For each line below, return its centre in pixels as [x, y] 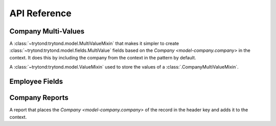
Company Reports [39, 98]
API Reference [40, 13]
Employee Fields [36, 82]
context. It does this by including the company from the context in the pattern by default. [103, 57]
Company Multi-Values [47, 31]
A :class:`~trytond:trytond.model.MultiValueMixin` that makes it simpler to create [94, 44]
